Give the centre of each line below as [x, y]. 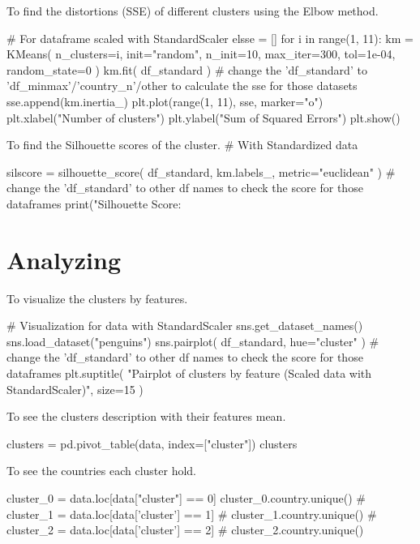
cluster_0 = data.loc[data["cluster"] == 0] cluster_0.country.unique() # [186, 498]
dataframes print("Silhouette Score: [94, 203]
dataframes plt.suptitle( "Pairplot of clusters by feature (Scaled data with [189, 373]
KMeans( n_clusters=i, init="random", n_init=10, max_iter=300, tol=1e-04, [201, 54]
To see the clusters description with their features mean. [146, 416]
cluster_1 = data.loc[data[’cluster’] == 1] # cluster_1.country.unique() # [192, 514]
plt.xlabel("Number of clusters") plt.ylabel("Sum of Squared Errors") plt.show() [204, 117]
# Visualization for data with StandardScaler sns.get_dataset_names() [185, 326]
